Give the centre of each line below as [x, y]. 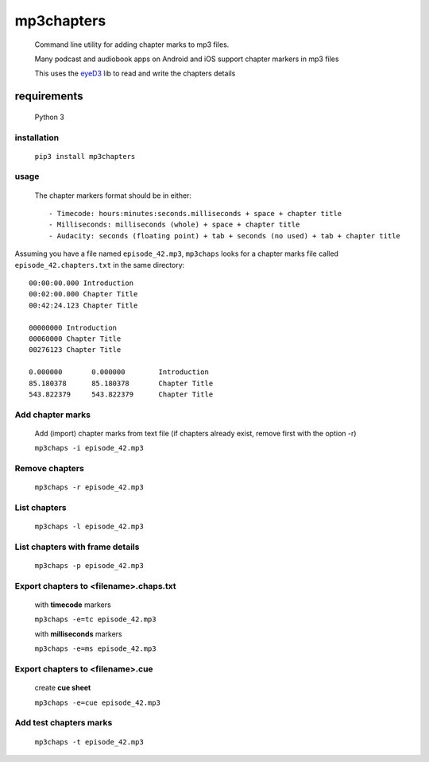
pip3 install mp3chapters [85, 156]
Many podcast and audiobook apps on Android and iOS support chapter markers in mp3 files [187, 59]
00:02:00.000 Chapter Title [83, 294]
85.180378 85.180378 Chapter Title [121, 383]
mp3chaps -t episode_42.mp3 [89, 742]
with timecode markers [73, 605]
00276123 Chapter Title [75, 350]
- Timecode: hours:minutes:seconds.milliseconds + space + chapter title [195, 214]
